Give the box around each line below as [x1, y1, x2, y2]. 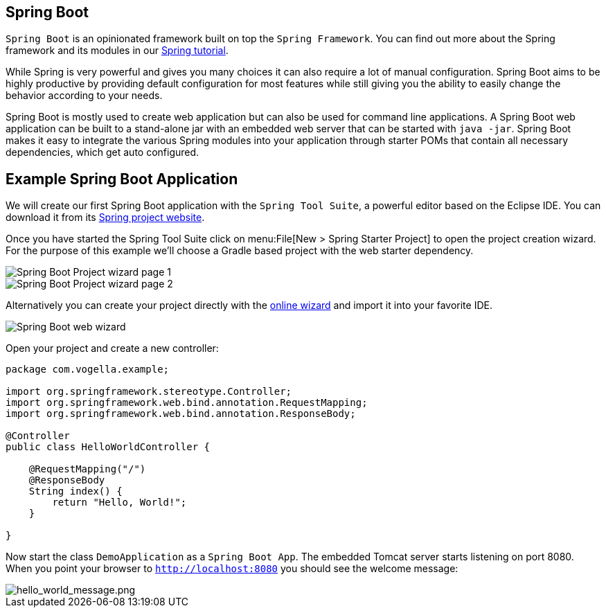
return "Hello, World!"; [52, 497, 187, 508]
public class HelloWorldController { [6, 441, 211, 453]
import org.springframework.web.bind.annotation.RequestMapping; [6, 397, 368, 409]
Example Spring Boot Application [6, 170, 238, 188]
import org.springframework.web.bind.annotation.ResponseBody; [6, 408, 356, 420]
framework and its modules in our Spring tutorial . [6, 44, 229, 57]
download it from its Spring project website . [6, 211, 205, 224]
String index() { [28, 486, 123, 497]
